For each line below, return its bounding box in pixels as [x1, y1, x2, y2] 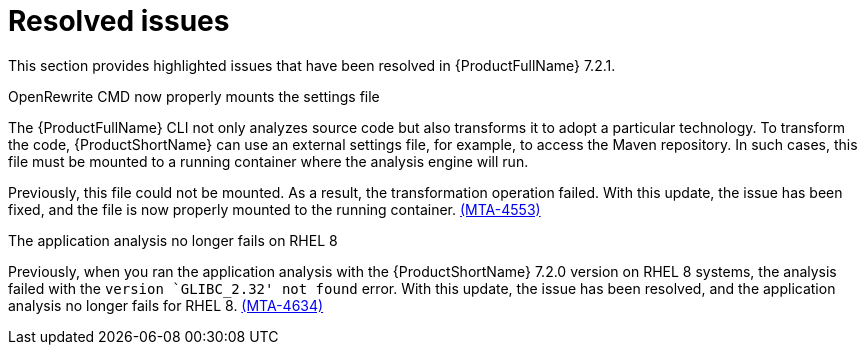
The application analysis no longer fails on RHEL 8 [8, 231, 338, 249]
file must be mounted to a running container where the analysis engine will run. [8, 152, 529, 170]
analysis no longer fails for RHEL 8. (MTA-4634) [8, 296, 324, 314]
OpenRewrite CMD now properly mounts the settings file [8, 87, 380, 105]
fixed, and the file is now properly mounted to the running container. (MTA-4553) [8, 200, 541, 218]
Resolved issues [8, 4, 230, 38]
